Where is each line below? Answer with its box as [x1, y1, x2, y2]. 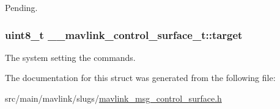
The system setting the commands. [5, 51, 136, 63]
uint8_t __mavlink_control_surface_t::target [5, 27, 243, 42]
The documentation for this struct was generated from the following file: [5, 71, 276, 84]
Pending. [5, 1, 38, 13]
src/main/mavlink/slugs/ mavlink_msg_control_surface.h [5, 92, 222, 104]
